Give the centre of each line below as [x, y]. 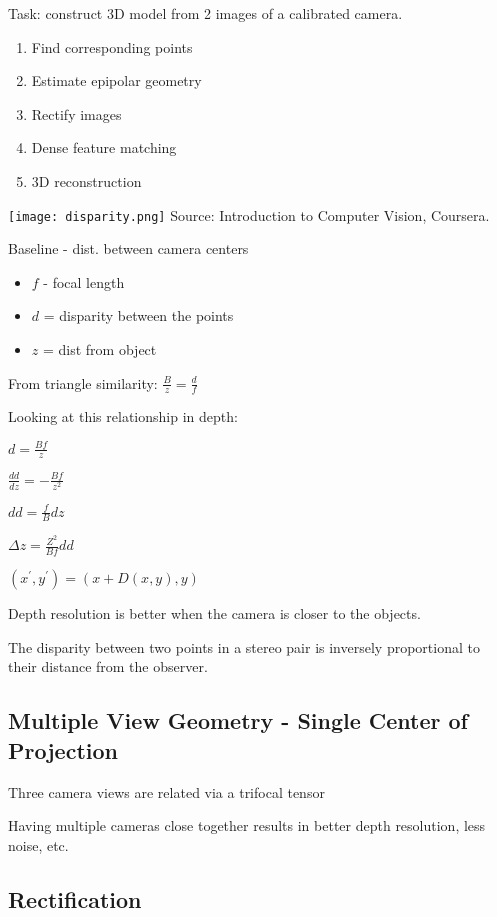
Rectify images [76, 113]
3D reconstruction [86, 180]
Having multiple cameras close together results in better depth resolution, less [247, 825]
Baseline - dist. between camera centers [128, 248]
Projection [63, 749]
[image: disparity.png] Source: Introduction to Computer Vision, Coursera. [249, 214]
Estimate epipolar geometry [116, 80]
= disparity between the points [138, 315]
